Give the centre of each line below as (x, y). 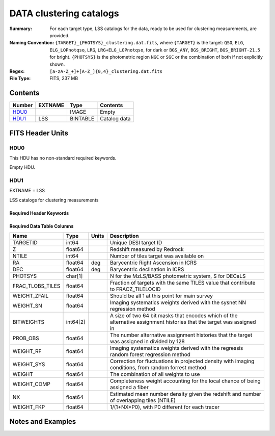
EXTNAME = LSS (27, 191)
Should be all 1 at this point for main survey (161, 296)
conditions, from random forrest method (158, 368)
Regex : (17, 71)
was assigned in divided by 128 (147, 342)
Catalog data (115, 119)
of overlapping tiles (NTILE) (143, 400)
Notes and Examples (43, 421)
